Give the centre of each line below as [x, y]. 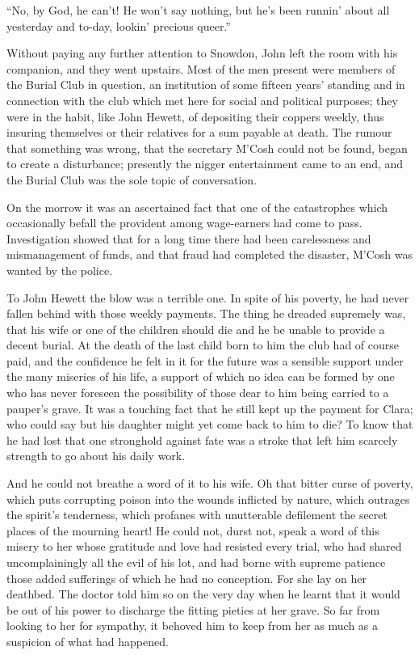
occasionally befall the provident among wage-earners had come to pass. [184, 223]
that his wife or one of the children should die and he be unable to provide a [196, 329]
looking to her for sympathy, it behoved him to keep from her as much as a [193, 625]
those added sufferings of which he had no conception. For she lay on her [186, 578]
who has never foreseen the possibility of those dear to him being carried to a [198, 393]
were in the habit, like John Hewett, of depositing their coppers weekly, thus [195, 116]
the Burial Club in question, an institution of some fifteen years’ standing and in [206, 85]
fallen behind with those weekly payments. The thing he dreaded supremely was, [206, 313]
